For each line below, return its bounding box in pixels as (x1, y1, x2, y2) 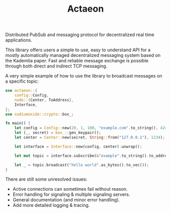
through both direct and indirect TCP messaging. (5, 63, 108, 69)
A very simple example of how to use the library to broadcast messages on (5, 73, 163, 79)
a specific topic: (5, 78, 39, 84)
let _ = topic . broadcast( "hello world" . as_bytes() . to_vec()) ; (14, 162, 149, 167)
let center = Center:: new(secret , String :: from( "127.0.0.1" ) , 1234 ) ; (14, 135, 165, 140)
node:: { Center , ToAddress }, (14, 97, 74, 102)
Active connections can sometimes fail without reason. (12, 186, 128, 192)
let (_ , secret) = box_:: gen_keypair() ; (14, 130, 101, 135)
